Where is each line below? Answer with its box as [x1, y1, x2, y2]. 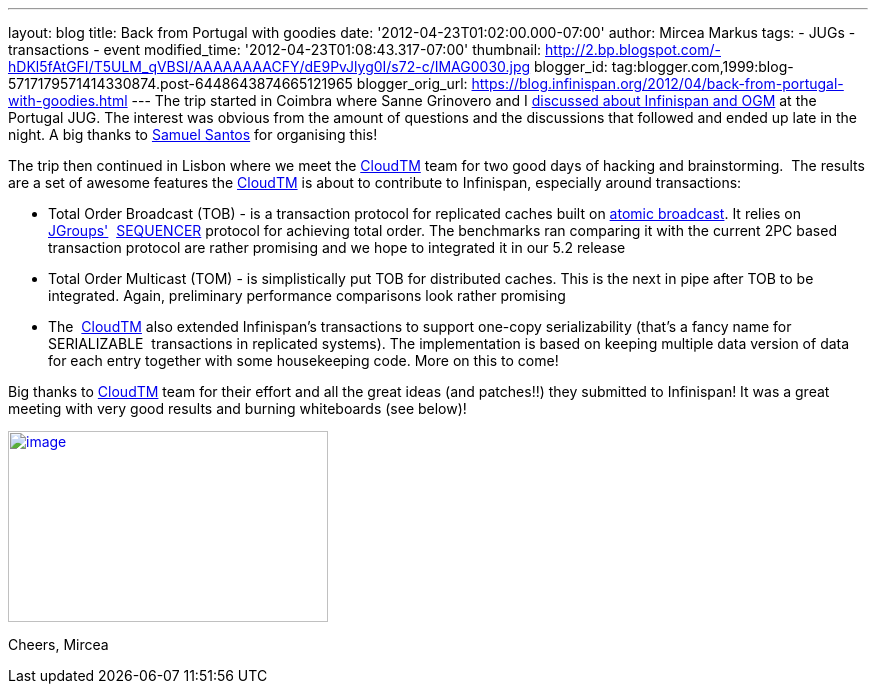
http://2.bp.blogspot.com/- [545, 41, 721, 58]
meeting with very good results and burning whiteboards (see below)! [8, 400, 467, 417]
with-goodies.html [8, 92, 128, 109]
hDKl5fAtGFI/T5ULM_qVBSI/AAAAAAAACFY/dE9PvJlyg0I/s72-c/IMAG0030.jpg [8, 58, 531, 75]
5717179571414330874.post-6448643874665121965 [8, 75, 353, 92]
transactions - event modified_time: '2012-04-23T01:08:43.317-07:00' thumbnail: [8, 41, 542, 58]
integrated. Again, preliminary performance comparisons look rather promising [48, 287, 566, 304]
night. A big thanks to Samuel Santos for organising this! [8, 126, 378, 143]
